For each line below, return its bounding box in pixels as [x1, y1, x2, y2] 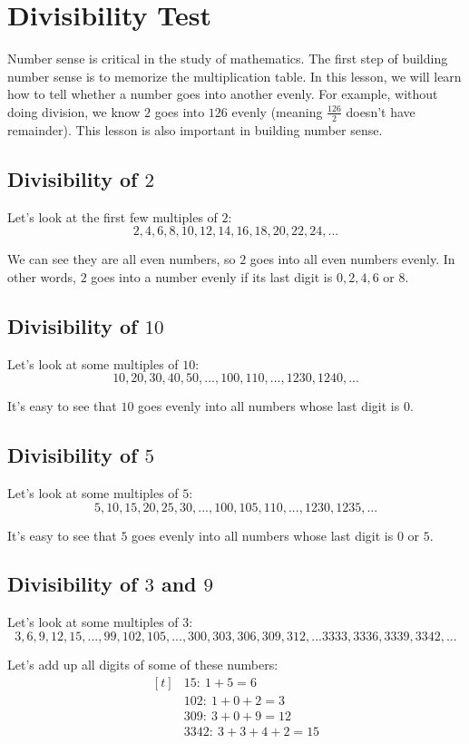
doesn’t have [346, 102, 415, 121]
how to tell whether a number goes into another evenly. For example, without [7, 84, 438, 103]
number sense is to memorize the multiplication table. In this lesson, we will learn [7, 66, 462, 85]
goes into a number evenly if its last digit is [91, 267, 333, 286]
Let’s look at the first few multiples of [7, 207, 218, 226]
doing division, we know [7, 102, 141, 121]
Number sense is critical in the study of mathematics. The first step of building [7, 49, 448, 68]
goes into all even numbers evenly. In [249, 250, 455, 269]
